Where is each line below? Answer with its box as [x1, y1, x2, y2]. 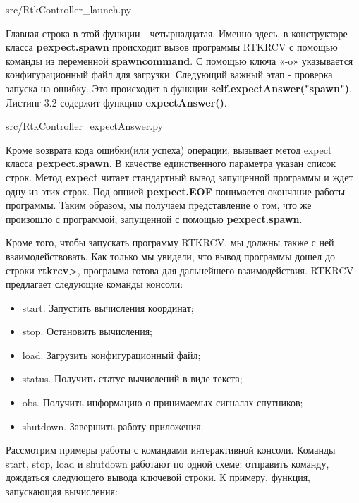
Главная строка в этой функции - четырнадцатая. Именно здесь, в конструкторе [6, 25, 348, 40]
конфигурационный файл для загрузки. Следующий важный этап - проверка [6, 67, 333, 82]
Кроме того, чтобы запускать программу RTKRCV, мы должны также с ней [6, 235, 334, 250]
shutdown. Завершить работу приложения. [22, 418, 204, 433]
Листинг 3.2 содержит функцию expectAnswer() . [6, 95, 227, 109]
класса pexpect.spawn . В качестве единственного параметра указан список [6, 156, 336, 171]
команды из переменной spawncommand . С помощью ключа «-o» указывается [6, 53, 353, 68]
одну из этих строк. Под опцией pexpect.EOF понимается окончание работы [6, 183, 346, 198]
